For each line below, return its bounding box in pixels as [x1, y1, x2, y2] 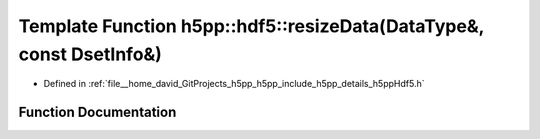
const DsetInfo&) [18, 43, 162, 65]
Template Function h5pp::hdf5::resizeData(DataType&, [18, 15, 485, 37]
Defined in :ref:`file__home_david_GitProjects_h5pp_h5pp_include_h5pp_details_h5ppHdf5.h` [43, 78, 425, 90]
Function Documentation [18, 104, 177, 121]
